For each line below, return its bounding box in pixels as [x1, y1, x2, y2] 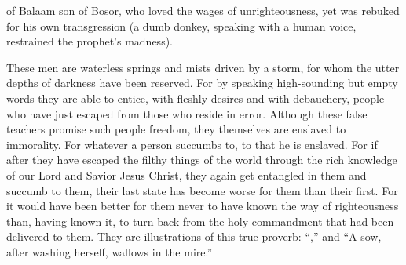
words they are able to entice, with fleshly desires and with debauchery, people [6, 89, 385, 106]
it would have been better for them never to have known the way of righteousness [6, 198, 399, 214]
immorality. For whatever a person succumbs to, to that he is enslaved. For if [6, 136, 378, 152]
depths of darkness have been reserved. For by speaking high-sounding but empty [6, 74, 398, 91]
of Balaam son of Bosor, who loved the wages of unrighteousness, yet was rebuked [6, 2, 400, 18]
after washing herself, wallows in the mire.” [6, 243, 213, 260]
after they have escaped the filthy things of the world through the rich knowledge [6, 151, 397, 168]
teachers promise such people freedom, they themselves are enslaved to [6, 121, 346, 137]
